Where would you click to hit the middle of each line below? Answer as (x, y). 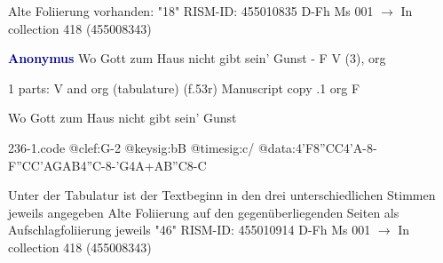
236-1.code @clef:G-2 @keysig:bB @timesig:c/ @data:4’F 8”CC (176, 147)
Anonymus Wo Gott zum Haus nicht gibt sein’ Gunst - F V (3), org (197, 58)
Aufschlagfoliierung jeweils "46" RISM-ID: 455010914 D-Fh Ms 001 (190, 230)
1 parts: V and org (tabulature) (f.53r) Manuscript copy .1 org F (184, 88)
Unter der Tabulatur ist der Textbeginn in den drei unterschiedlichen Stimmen (222, 195)
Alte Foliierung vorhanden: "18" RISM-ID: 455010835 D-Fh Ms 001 (191, 11)
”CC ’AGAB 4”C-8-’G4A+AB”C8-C (111, 165)
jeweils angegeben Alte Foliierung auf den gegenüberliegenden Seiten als (204, 212)
